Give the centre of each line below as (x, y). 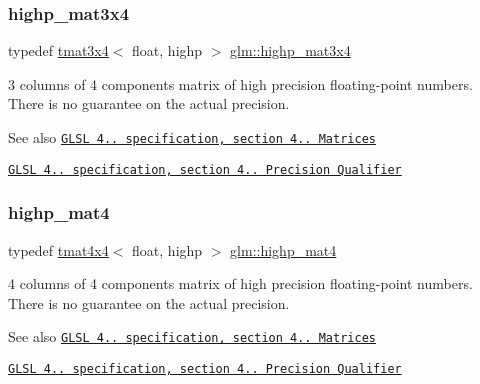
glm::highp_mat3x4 (290, 50)
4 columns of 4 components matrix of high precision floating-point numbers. (240, 283)
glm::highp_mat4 (283, 249)
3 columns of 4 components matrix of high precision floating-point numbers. (240, 83)
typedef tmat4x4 (58, 249)
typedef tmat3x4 (58, 50)
